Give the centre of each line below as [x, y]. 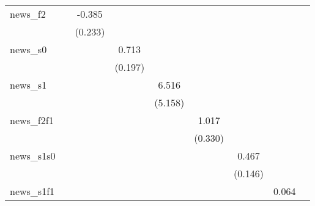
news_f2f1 [32, 120]
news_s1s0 [33, 156]
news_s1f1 [32, 191]
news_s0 [28, 49]
